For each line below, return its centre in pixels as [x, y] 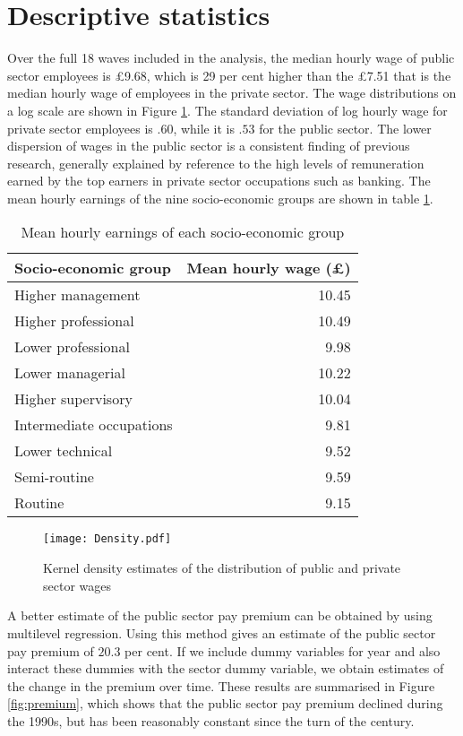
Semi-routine [54, 477]
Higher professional [74, 321]
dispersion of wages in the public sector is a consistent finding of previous [209, 146]
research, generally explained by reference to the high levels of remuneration [216, 163]
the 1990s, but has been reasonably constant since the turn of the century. [211, 720]
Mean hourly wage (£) [269, 268]
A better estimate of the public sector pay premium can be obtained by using [220, 615]
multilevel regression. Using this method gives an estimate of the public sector [222, 632]
